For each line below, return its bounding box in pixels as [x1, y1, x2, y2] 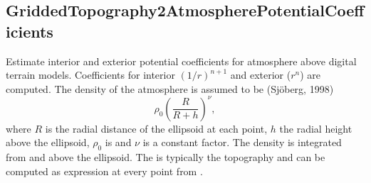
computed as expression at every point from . [6, 163, 203, 178]
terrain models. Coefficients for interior [6, 67, 175, 82]
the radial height [279, 121, 352, 135]
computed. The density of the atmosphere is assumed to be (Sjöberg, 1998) [6, 81, 334, 96]
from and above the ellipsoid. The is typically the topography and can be [6, 150, 325, 165]
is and [105, 135, 132, 150]
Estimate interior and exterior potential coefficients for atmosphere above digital [6, 53, 357, 68]
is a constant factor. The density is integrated [142, 135, 342, 150]
